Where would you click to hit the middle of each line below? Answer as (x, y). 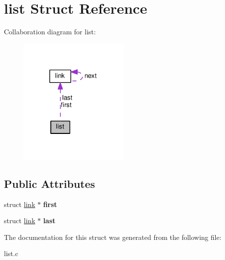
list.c (11, 253)
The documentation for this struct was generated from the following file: (113, 237)
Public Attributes (50, 183)
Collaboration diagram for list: (50, 32)
